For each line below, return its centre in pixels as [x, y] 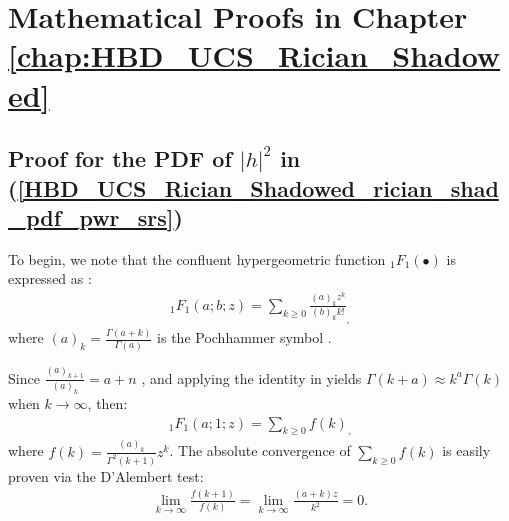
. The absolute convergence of [260, 450]
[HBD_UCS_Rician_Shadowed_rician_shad [258, 187]
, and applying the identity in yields [251, 377]
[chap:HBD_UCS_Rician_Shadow [254, 55]
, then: [107, 403]
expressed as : [50, 278]
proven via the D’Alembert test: [106, 475]
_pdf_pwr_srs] [91, 216]
